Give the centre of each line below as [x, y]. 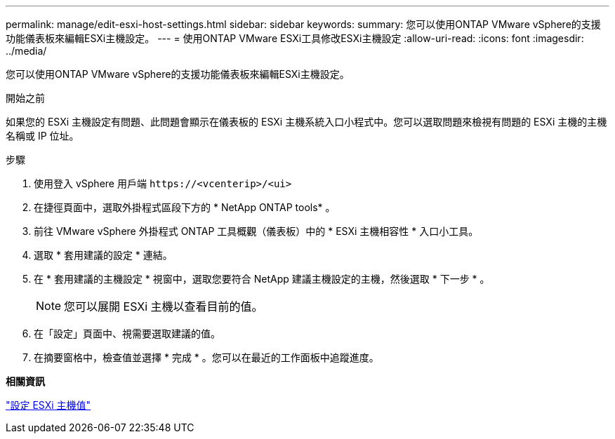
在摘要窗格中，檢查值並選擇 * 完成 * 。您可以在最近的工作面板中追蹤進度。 [206, 357]
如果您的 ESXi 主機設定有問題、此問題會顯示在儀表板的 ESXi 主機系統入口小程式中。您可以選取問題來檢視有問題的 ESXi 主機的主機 [306, 122]
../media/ [26, 51]
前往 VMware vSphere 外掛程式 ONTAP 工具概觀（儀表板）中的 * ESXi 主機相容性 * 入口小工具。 [256, 231]
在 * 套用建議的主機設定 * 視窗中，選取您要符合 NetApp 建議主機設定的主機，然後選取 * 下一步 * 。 [262, 279]
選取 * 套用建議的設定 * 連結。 [103, 255]
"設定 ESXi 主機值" [48, 405]
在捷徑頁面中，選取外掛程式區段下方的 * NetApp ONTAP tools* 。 [185, 207]
